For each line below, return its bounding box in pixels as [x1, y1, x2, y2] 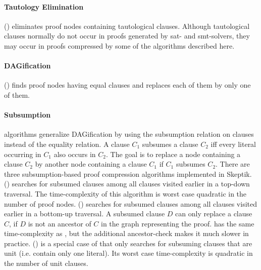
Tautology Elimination [4, 1, 84, 12]
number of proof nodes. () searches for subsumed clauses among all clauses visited [4, 198, 257, 209]
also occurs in [54, 148, 96, 159]
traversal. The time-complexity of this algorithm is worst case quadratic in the [4, 188, 247, 199]
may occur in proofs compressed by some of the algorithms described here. [4, 40, 235, 51]
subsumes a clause [142, 138, 198, 149]
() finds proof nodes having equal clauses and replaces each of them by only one [4, 80, 251, 90]
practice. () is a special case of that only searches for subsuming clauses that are [4, 238, 252, 248]
